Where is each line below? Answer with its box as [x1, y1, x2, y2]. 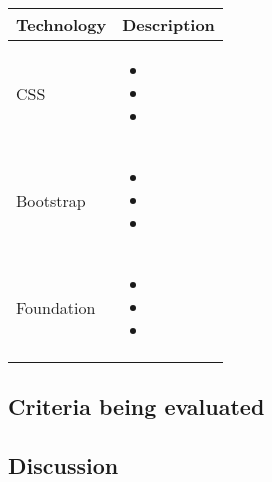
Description [122, 13, 215, 36]
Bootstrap [16, 189, 86, 212]
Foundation [16, 296, 96, 319]
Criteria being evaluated [8, 391, 265, 422]
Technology [16, 13, 107, 36]
